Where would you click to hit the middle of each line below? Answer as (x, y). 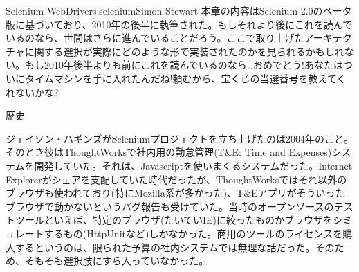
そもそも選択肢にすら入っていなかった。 (117, 261)
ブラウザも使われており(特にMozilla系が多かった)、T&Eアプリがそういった (175, 193)
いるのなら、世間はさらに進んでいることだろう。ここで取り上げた (155, 38)
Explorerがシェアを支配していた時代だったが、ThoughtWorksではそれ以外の (176, 179)
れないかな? (32, 92)
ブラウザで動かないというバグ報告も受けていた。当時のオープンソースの (170, 206)
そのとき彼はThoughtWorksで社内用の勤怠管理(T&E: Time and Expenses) (169, 152)
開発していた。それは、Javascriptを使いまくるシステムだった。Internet (193, 165)
